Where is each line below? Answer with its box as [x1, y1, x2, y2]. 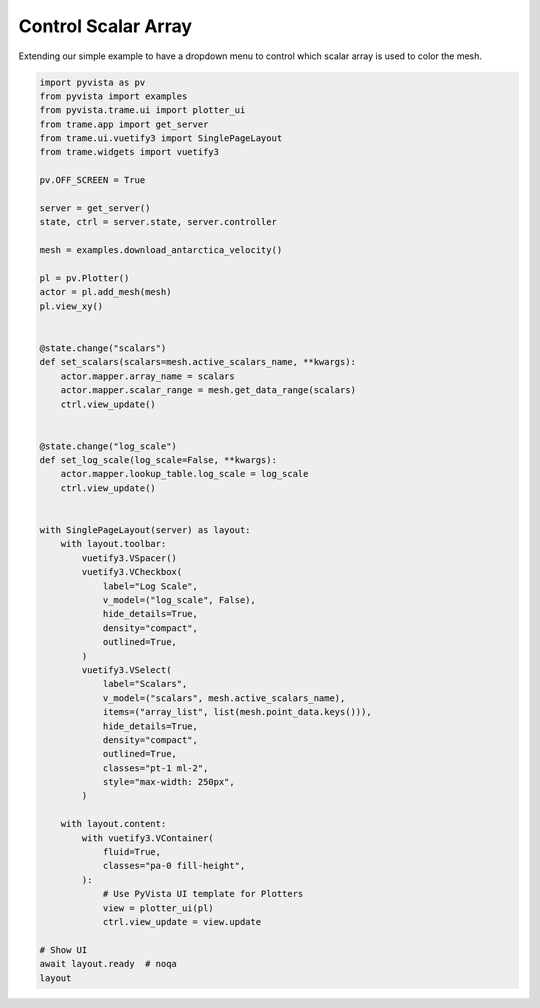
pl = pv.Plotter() [39, 273, 130, 284]
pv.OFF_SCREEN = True [39, 175, 146, 186]
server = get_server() [39, 203, 151, 214]
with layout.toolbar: [60, 538, 167, 550]
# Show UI [39, 944, 88, 955]
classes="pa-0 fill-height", [102, 860, 246, 872]
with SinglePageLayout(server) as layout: [39, 525, 251, 536]
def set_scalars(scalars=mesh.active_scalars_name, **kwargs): [39, 356, 357, 368]
